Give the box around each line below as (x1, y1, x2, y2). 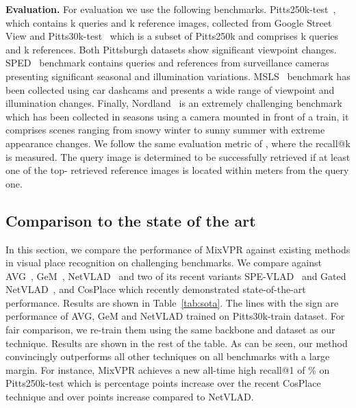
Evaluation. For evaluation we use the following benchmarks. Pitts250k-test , (5, 2, 336, 16)
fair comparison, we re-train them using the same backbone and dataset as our (5, 322, 335, 337)
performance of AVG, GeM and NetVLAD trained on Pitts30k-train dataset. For (5, 309, 345, 323)
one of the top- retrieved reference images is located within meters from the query (5, 163, 349, 177)
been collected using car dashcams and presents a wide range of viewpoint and (5, 82, 335, 97)
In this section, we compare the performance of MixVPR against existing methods (5, 242, 351, 256)
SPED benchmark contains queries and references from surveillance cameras (5, 55, 329, 70)
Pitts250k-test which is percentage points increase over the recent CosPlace (5, 376, 321, 390)
